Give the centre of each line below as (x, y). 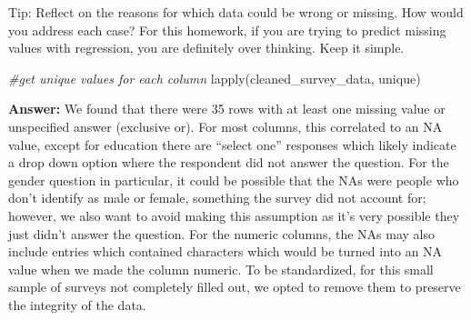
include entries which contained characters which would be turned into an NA (225, 251)
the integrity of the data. (77, 304)
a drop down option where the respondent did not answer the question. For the (229, 162)
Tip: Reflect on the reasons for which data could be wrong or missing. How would (236, 12)
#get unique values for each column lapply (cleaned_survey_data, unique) (215, 78)
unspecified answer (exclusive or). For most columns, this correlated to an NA (225, 126)
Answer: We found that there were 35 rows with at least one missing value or (227, 109)
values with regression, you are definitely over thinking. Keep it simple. (206, 48)
